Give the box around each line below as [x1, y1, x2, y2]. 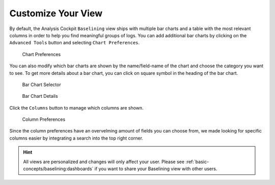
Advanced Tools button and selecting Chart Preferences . [9, 40, 140, 46]
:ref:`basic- [185, 158, 209, 165]
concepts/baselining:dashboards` [23, 166, 94, 172]
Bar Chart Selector [22, 82, 61, 88]
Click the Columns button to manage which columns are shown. [9, 104, 144, 111]
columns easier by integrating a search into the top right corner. [9, 135, 144, 141]
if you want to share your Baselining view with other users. [94, 166, 217, 172]
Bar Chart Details [22, 93, 58, 99]
